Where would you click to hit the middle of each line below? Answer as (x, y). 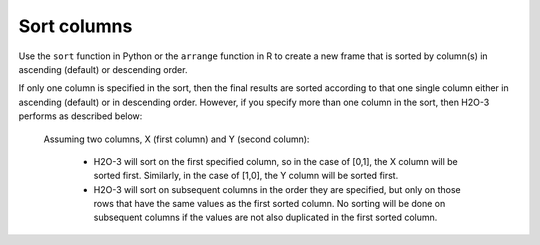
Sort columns (75, 26)
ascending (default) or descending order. (103, 69)
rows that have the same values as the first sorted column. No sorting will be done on (269, 204)
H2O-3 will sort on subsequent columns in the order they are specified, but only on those (277, 189)
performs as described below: (80, 116)
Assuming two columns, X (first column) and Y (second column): (176, 139)
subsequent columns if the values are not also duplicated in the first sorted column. (265, 217)
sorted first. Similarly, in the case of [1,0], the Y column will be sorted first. (246, 176)
